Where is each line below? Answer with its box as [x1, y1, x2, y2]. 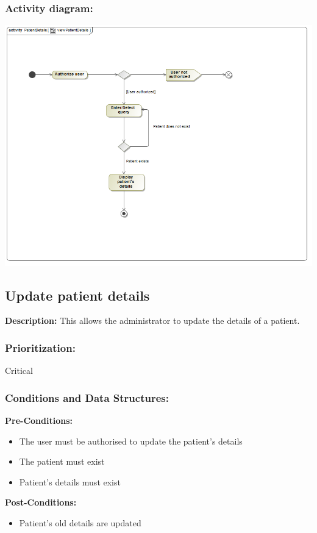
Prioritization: [5, 340, 76, 355]
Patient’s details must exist [19, 475, 121, 488]
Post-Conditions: [5, 496, 77, 509]
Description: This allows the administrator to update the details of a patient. [5, 314, 300, 327]
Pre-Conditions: [5, 414, 73, 427]
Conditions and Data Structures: [5, 390, 169, 405]
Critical [5, 364, 33, 377]
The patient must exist [19, 455, 105, 468]
